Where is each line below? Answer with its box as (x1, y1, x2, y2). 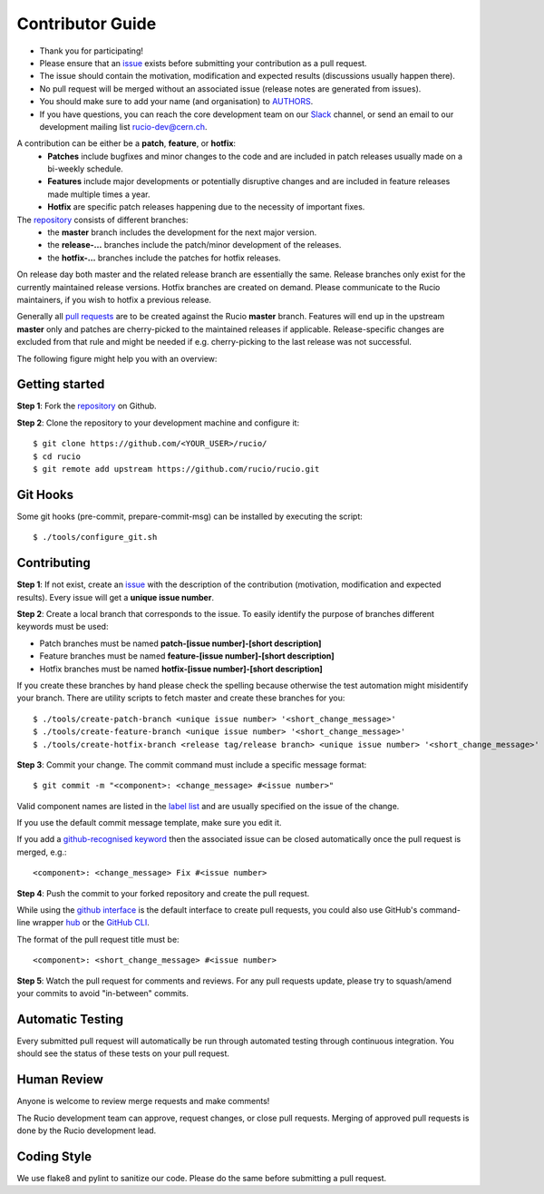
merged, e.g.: (16, 847, 67, 857)
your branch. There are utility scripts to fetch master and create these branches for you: (16, 692, 345, 703)
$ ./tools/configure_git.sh (33, 532, 158, 543)
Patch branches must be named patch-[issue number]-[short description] (39, 638, 322, 649)
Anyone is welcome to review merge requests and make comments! (16, 1096, 270, 1107)
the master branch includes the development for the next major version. (47, 227, 317, 238)
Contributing (16, 555, 91, 571)
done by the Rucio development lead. (16, 1125, 157, 1136)
